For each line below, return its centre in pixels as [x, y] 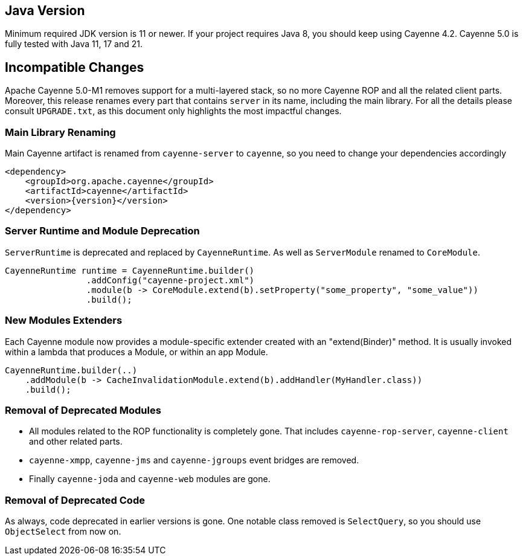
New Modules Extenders [64, 320]
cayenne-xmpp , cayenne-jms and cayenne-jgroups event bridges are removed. [194, 460]
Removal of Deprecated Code [75, 500]
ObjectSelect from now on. [63, 532]
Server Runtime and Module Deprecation [102, 231]
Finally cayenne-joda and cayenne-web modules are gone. [150, 479]
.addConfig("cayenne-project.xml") [170, 280]
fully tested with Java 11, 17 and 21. [74, 44]
